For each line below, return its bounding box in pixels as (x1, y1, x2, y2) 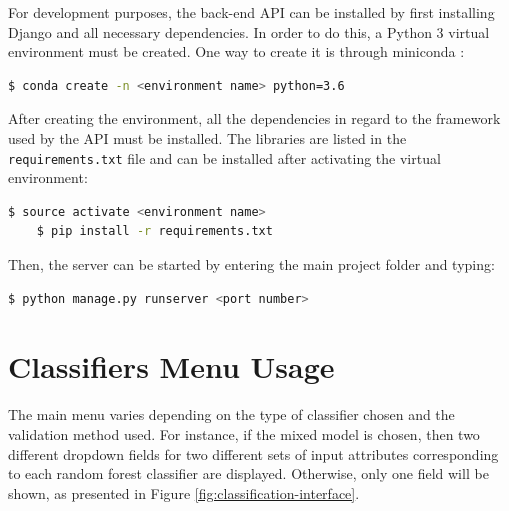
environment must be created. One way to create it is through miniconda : (8, 41, 465, 62)
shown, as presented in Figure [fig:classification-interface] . (8, 482, 360, 503)
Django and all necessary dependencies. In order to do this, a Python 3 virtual (8, 21, 490, 42)
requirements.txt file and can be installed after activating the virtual (8, 147, 441, 168)
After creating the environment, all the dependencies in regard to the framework (8, 108, 501, 129)
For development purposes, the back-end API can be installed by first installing (8, 2, 495, 22)
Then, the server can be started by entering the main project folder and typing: (8, 254, 495, 274)
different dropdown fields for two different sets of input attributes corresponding (8, 443, 499, 464)
